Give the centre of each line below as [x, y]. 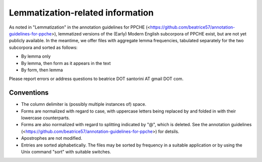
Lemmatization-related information [81, 13]
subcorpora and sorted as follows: [43, 47]
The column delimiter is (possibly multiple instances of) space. [84, 104]
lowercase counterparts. [46, 118]
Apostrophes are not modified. [52, 138]
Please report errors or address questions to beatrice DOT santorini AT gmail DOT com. [96, 79]
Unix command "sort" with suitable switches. [66, 152]
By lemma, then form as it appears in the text [66, 63]
